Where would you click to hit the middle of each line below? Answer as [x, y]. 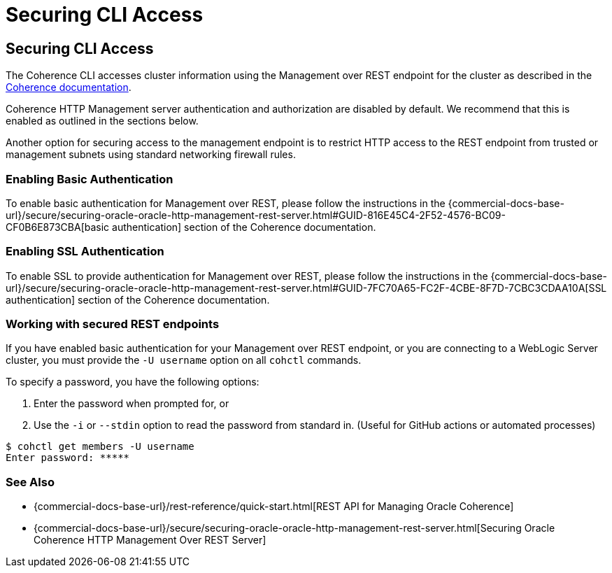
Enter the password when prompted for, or [131, 404]
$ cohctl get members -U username [100, 447]
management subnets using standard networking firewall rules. [151, 155]
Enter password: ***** [68, 458]
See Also [30, 482]
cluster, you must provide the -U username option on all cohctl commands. [184, 360]
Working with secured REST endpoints [113, 324]
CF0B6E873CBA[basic [58, 227]
